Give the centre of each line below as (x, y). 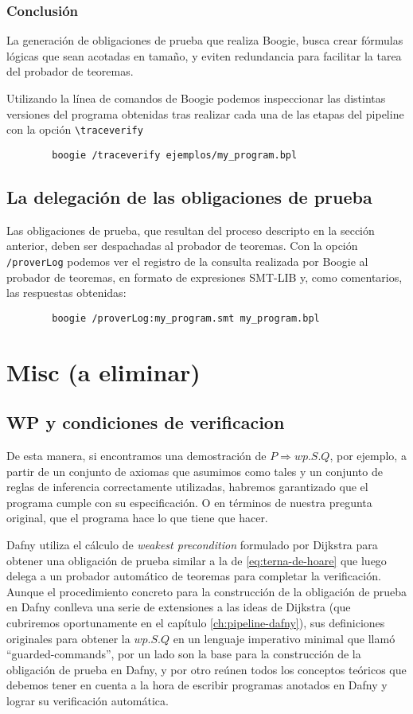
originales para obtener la (68, 638)
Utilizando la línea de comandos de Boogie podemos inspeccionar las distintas (196, 98)
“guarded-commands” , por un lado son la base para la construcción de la (184, 654)
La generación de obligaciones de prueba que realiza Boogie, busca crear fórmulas (205, 40)
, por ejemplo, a (368, 455)
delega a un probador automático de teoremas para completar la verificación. (194, 576)
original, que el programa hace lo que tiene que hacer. (137, 518)
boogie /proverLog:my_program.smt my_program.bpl (186, 318)
